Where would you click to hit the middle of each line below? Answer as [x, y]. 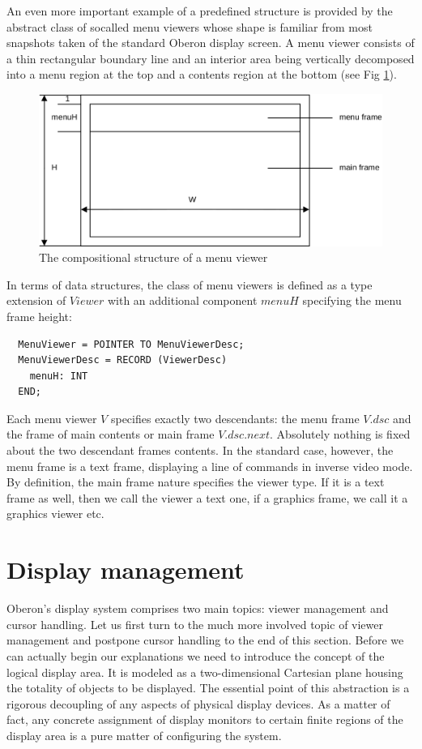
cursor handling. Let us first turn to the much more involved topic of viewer [195, 624]
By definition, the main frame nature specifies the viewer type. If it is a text [196, 482]
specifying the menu [352, 300]
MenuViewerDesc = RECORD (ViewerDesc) [123, 360]
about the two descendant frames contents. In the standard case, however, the [200, 450]
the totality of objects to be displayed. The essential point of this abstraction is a [208, 688]
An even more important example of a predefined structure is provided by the [200, 11]
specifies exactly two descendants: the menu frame [235, 418]
